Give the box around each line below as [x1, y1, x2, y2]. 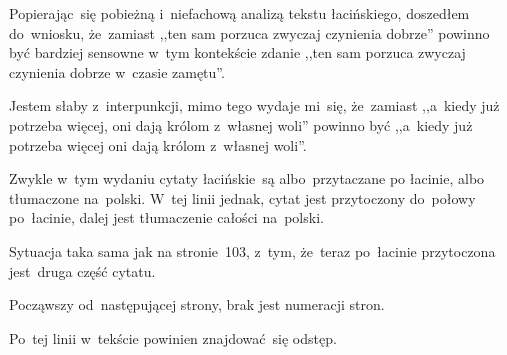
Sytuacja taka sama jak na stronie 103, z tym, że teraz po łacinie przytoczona [9, 240, 496, 261]
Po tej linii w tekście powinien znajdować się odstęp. [9, 327, 337, 348]
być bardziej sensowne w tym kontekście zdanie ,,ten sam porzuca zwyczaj [9, 42, 466, 63]
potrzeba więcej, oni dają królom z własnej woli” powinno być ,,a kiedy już [9, 114, 473, 135]
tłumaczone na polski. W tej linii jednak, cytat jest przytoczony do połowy [9, 187, 476, 208]
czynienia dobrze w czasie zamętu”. [9, 61, 225, 82]
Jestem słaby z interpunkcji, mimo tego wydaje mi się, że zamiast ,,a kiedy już [9, 95, 500, 116]
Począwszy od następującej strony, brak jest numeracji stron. [9, 294, 385, 315]
